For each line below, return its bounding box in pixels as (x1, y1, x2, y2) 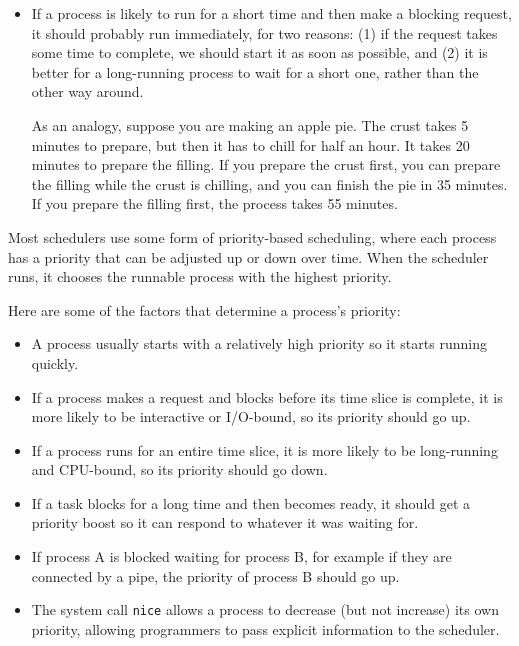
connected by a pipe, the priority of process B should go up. (31, 565, 400, 586)
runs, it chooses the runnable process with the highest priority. (8, 266, 392, 287)
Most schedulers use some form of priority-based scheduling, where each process (8, 226, 497, 247)
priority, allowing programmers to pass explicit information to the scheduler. (31, 618, 500, 639)
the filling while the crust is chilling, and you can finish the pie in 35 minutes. (31, 173, 508, 194)
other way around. (31, 81, 144, 102)
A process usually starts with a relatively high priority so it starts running (31, 333, 487, 354)
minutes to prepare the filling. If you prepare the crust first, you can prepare (31, 154, 501, 175)
